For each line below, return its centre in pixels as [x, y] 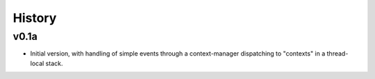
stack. [54, 63]
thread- [337, 54]
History [35, 18]
